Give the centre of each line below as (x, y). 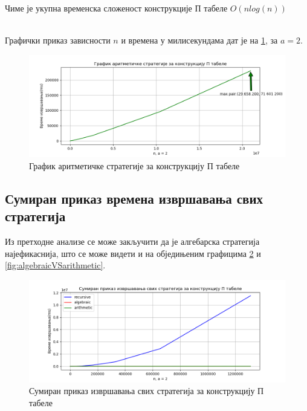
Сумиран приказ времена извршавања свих (134, 198)
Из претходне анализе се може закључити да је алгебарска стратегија (132, 241)
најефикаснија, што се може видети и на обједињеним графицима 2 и (133, 253)
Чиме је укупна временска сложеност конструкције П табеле (116, 8)
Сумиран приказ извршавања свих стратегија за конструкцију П (147, 391)
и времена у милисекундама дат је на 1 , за (199, 40)
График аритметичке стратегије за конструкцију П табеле (134, 165)
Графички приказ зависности (58, 40)
